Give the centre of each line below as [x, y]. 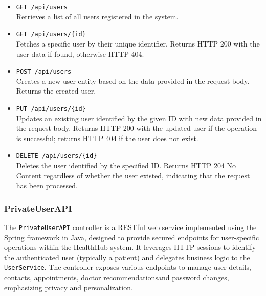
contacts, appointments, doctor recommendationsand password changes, [117, 277]
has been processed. [47, 185]
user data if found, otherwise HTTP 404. [80, 53]
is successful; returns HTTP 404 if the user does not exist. [107, 138]
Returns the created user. [56, 91]
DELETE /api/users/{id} [57, 156]
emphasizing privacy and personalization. [69, 287]
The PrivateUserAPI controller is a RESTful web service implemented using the [130, 227]
